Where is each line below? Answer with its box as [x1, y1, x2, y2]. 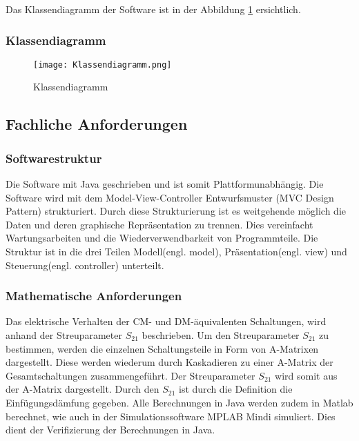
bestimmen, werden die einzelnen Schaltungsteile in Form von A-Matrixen [6, 341, 319, 355]
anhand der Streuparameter [6, 328, 122, 342]
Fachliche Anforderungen [6, 113, 188, 135]
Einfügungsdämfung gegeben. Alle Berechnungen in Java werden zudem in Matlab [6, 395, 353, 409]
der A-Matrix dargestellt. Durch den [6, 382, 159, 396]
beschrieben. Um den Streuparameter [142, 328, 300, 342]
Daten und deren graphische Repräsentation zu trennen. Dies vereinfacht [6, 217, 313, 231]
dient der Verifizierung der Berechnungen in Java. [6, 422, 215, 437]
